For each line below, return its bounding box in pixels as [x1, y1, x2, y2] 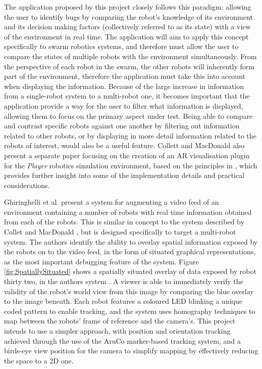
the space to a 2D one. [4, 355, 74, 365]
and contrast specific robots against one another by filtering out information [4, 120, 240, 131]
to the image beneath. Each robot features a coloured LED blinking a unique [4, 296, 242, 306]
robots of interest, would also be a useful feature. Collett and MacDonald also [4, 140, 245, 151]
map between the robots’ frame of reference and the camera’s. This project [4, 315, 236, 326]
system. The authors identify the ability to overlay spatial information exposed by [4, 236, 258, 247]
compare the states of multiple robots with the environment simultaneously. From [4, 51, 257, 61]
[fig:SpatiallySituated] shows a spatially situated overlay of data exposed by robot [4, 266, 256, 276]
